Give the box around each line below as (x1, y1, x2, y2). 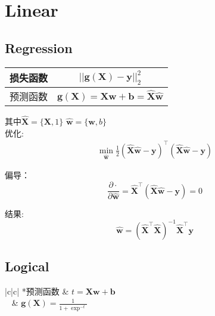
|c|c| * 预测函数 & (5, 284, 69, 297)
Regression (5, 38, 73, 57)
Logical (5, 257, 49, 275)
